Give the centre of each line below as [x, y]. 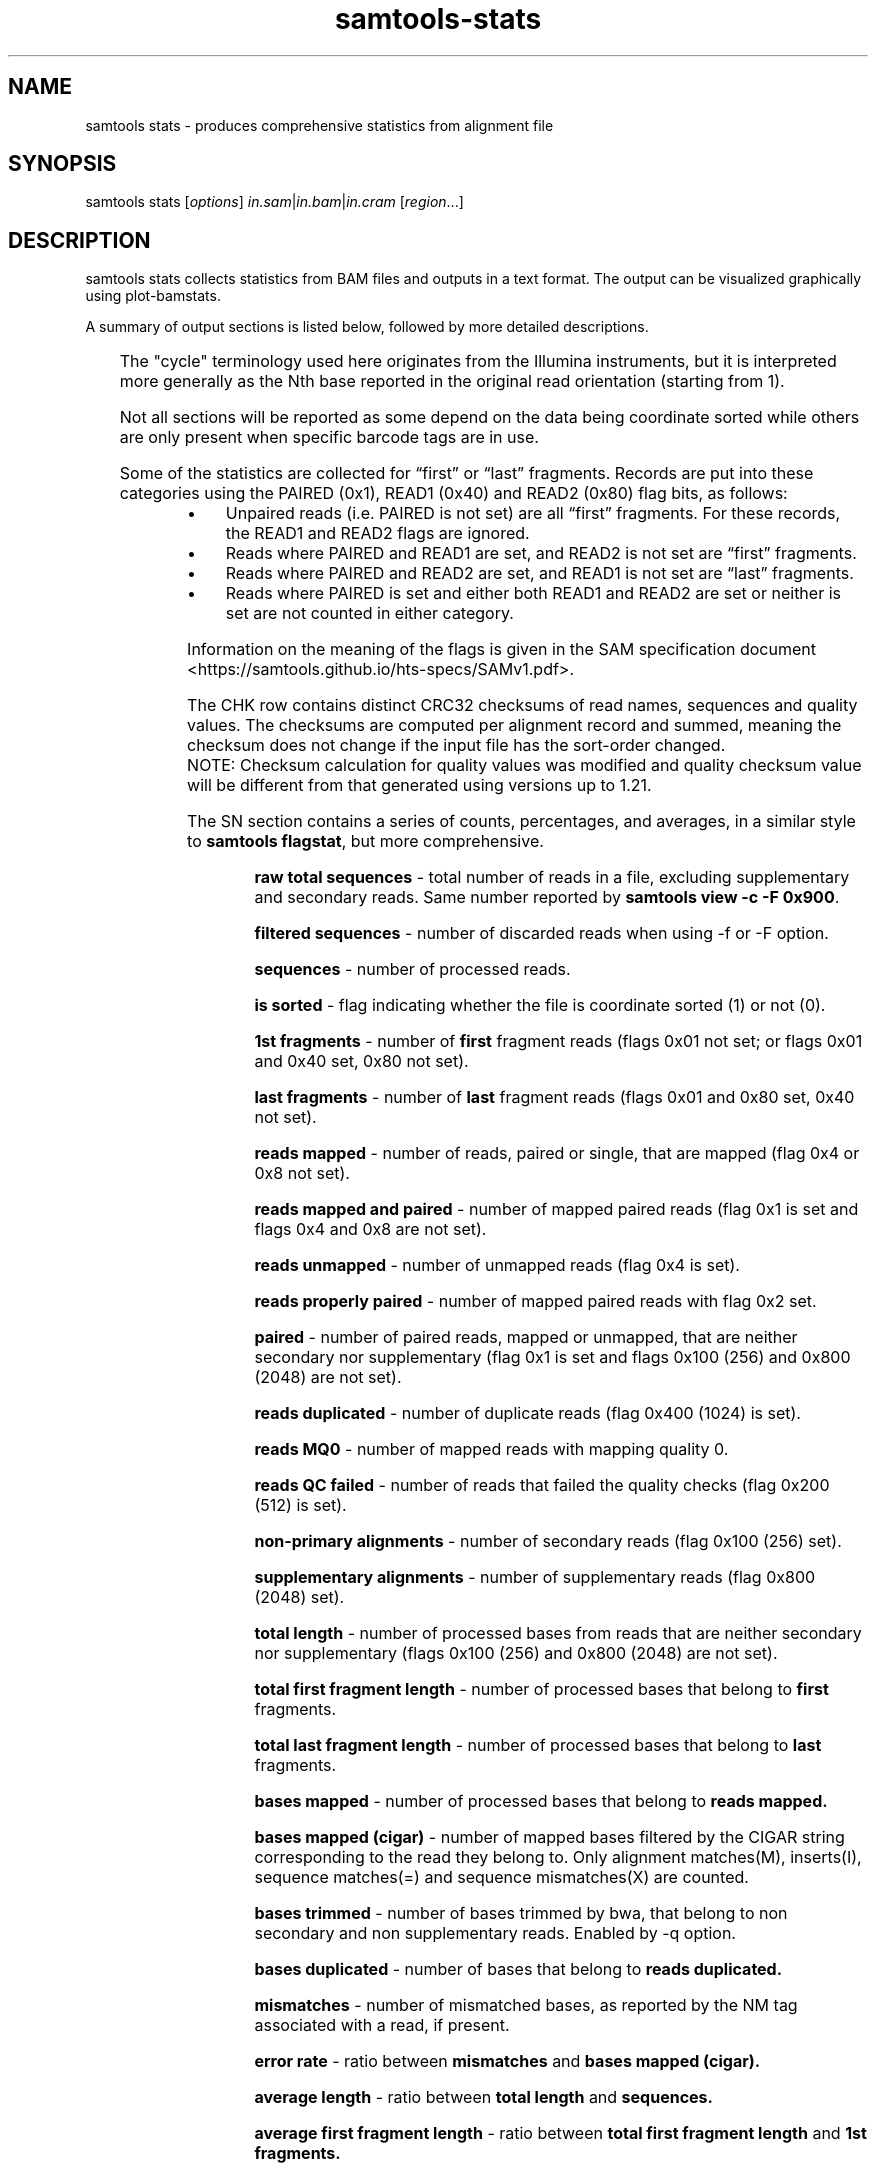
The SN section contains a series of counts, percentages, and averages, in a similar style [521, 821]
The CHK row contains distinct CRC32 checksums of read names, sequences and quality [522, 705]
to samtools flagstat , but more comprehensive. [365, 841]
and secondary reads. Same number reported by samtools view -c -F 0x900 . [547, 897]
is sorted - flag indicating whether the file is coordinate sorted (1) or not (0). [540, 1005]
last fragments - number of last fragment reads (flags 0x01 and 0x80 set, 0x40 [554, 1097]
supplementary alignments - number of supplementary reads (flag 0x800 [535, 1577]
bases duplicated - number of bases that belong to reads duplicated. [518, 1969]
